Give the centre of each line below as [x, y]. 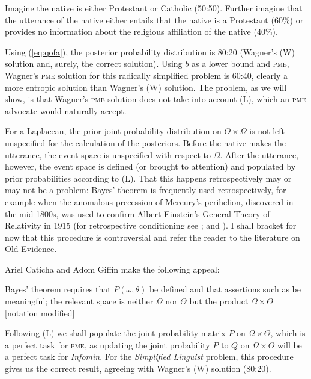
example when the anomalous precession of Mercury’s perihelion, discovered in [149, 201]
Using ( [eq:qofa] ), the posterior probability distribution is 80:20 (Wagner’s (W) [150, 51]
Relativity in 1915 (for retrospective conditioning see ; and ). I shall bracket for [151, 225]
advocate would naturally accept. [66, 110]
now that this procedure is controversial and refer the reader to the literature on [152, 237]
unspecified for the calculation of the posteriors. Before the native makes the [146, 142]
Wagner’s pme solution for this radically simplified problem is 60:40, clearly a [146, 75]
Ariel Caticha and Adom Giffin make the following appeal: [112, 269]
